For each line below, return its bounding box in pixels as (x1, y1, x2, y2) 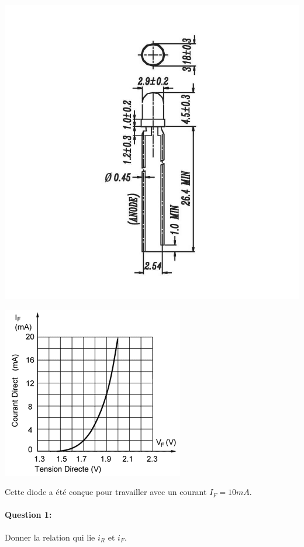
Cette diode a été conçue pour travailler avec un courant (5, 486, 207, 498)
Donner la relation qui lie (5, 531, 95, 543)
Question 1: (5, 508, 52, 521)
